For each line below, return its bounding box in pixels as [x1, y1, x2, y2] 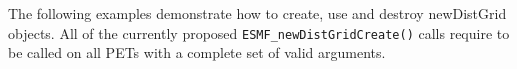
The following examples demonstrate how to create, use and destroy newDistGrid [8, 3, 507, 23]
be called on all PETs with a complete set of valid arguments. [8, 42, 386, 63]
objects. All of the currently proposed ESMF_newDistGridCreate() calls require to [8, 22, 510, 43]
